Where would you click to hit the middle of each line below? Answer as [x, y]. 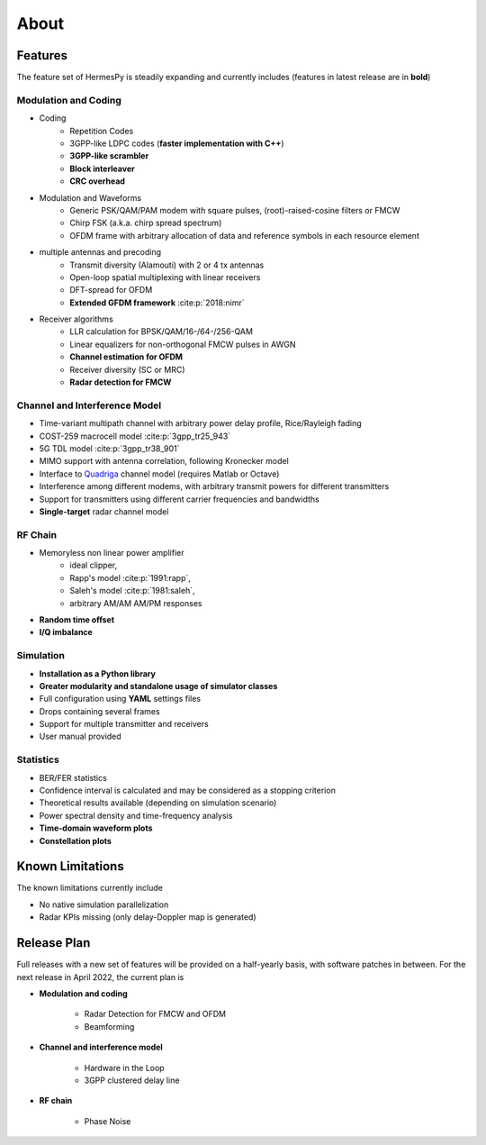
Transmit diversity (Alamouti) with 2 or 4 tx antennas [167, 265]
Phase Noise [108, 1121]
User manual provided [80, 736]
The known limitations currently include [90, 888]
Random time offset [77, 619]
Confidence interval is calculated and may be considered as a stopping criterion [188, 790]
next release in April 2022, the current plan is [100, 977]
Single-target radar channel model [104, 511]
